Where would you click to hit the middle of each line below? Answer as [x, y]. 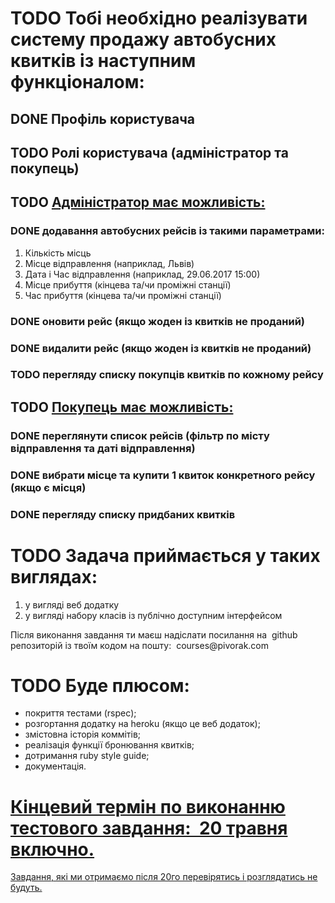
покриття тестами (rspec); [80, 713]
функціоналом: [77, 82]
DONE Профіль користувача [103, 118]
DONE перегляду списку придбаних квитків [123, 514]
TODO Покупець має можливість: [122, 407]
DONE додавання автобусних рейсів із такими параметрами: [167, 231]
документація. [55, 766]
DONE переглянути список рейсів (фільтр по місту [140, 435]
